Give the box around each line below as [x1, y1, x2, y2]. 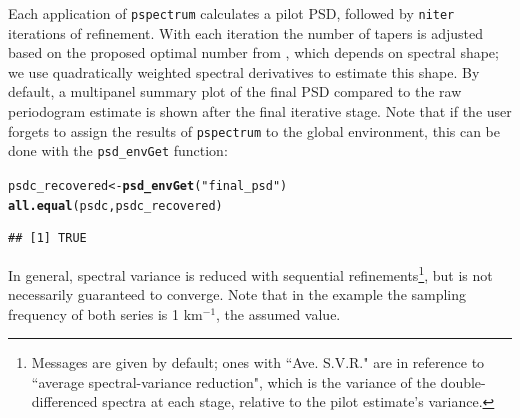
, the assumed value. [216, 303, 341, 324]
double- [440, 371, 486, 392]
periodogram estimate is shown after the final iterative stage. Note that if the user [8, 101, 512, 122]
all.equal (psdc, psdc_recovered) [8, 198, 223, 213]
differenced [31, 391, 98, 412]
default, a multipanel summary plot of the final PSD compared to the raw [8, 81, 462, 102]
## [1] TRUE [8, 231, 87, 246]
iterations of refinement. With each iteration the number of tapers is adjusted [8, 22, 483, 43]
